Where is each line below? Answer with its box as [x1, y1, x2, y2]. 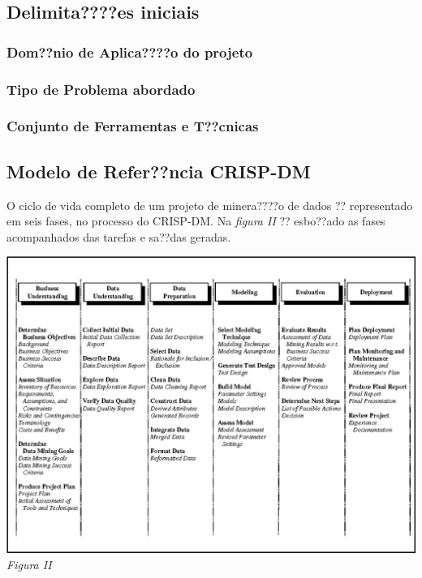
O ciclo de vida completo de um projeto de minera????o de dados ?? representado [6, 196, 413, 213]
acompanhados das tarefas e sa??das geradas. [6, 228, 231, 245]
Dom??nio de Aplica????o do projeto [6, 41, 253, 62]
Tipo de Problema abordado [6, 79, 196, 99]
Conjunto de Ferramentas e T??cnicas [6, 116, 259, 136]
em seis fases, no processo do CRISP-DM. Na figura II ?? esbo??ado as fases [6, 212, 385, 229]
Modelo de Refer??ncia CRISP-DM [6, 158, 311, 183]
